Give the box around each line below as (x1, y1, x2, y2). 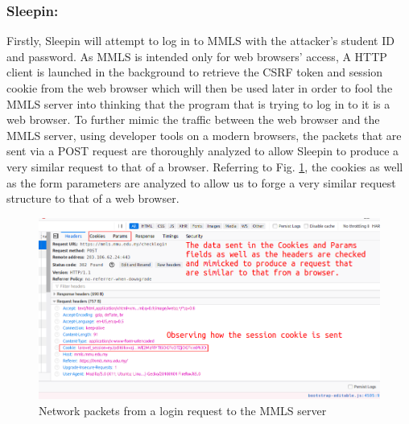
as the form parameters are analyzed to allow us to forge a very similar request (6, 174, 396, 191)
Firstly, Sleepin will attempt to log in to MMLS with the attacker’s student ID (6, 32, 395, 49)
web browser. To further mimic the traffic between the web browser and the (6, 111, 380, 128)
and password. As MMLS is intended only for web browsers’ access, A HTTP (6, 47, 387, 64)
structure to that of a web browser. (6, 190, 180, 207)
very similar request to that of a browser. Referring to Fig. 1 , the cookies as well (6, 158, 403, 175)
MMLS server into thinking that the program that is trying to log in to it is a (6, 95, 390, 112)
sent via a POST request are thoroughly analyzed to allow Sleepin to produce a (6, 142, 399, 159)
